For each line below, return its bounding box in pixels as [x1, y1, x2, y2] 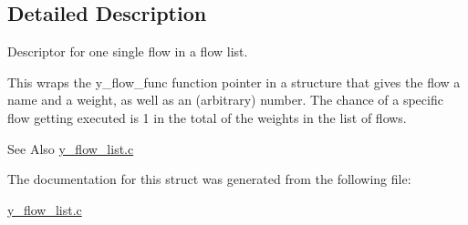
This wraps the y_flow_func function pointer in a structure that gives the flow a [7, 72, 461, 91]
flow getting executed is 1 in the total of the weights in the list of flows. [7, 107, 407, 127]
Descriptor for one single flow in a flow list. [7, 42, 248, 61]
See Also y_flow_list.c [7, 138, 134, 158]
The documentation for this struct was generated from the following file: [7, 169, 411, 189]
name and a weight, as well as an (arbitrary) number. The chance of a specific [7, 90, 443, 109]
